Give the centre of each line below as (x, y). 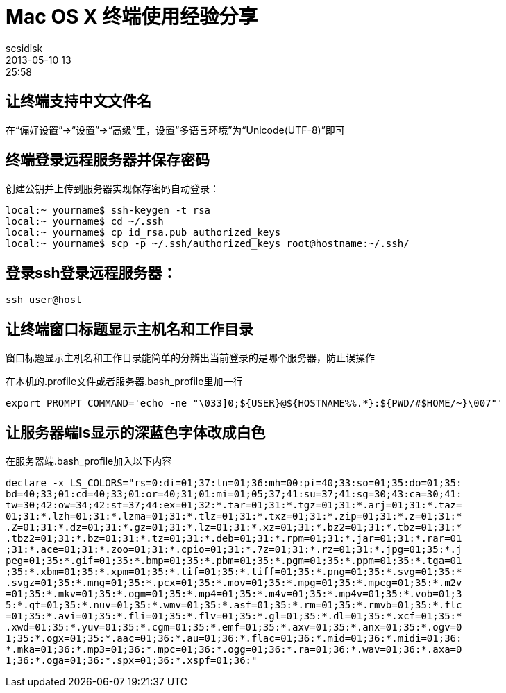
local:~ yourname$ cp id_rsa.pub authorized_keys (143, 233)
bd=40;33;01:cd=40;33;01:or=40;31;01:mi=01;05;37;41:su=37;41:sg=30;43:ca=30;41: (234, 494)
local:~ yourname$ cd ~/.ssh (85, 222)
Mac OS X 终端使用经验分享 (132, 17)
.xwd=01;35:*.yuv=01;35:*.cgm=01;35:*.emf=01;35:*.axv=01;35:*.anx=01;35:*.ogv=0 (234, 627)
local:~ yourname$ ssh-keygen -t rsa (108, 211)
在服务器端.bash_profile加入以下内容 (89, 461)
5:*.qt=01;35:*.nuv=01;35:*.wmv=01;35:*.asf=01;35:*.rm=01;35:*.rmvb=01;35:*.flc (234, 605)
